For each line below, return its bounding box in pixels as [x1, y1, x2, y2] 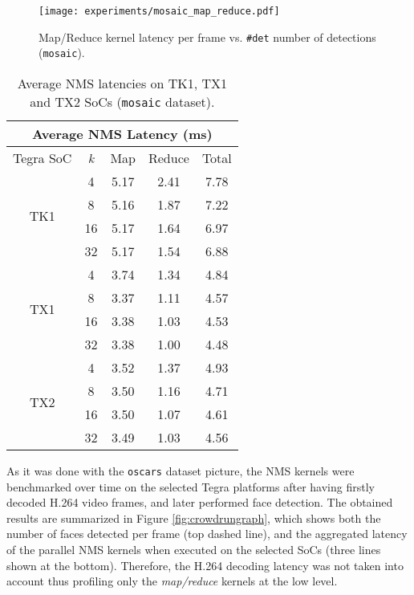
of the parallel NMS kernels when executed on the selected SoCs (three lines [6, 541, 381, 557]
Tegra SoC [13, 148, 72, 167]
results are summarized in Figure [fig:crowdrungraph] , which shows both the [6, 509, 381, 526]
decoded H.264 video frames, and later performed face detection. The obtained [6, 494, 393, 511]
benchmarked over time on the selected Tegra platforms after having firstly [6, 478, 375, 495]
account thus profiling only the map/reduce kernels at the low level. [6, 573, 338, 589]
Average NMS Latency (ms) [32, 124, 213, 143]
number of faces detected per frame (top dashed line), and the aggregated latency [6, 525, 408, 542]
